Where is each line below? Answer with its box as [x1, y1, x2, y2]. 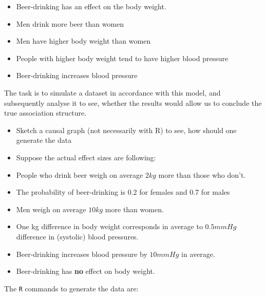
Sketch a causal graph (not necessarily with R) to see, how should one [16, 124, 237, 135]
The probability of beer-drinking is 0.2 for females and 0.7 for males [16, 187, 230, 197]
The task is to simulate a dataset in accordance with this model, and [4, 87, 221, 98]
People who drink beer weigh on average [16, 169, 143, 180]
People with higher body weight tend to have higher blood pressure [16, 52, 229, 63]
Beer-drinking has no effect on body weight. [16, 266, 155, 276]
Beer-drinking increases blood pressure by [16, 248, 147, 259]
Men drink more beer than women [16, 18, 124, 29]
